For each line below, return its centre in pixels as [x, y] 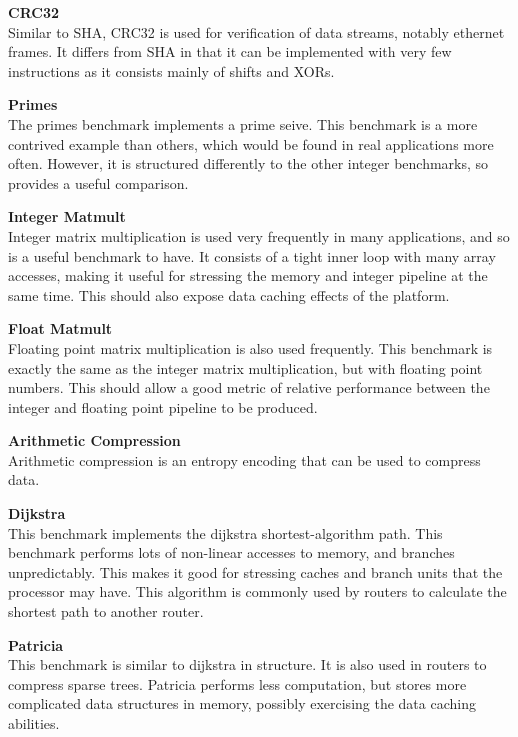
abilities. [34, 723]
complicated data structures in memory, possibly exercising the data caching [242, 703]
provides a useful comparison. [98, 182]
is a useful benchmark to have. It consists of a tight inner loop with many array [252, 255]
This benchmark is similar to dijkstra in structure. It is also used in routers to [247, 664]
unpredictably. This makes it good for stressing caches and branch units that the [255, 571]
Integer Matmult [67, 216]
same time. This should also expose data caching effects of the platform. [229, 294]
